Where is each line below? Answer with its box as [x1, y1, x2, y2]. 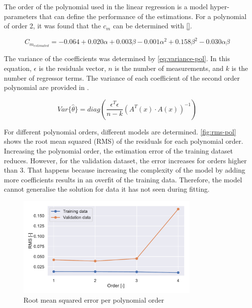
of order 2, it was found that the [4, 21, 101, 31]
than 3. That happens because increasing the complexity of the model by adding [4, 165, 246, 175]
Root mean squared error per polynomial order [23, 294, 164, 305]
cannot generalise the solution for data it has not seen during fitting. [4, 184, 210, 194]
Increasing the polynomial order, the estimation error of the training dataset [4, 145, 233, 155]
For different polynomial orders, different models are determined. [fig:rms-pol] [4, 126, 236, 136]
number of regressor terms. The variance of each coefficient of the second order [4, 72, 240, 83]
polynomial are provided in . [4, 82, 89, 92]
